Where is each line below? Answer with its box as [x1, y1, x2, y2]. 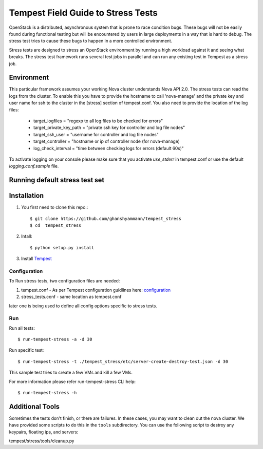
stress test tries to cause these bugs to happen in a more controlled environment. [9, 38, 172, 44]
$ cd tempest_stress [30, 223, 81, 228]
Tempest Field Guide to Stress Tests [9, 7, 158, 18]
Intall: [21, 234, 33, 239]
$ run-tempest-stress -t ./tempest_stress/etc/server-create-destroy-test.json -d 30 [18, 359, 228, 364]
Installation [9, 192, 44, 200]
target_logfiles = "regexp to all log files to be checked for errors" [33, 118, 163, 124]
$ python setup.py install [30, 245, 94, 250]
